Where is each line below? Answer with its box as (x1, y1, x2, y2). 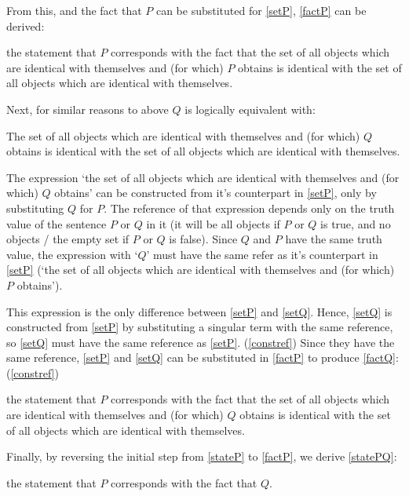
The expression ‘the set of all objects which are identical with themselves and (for (6, 169, 400, 185)
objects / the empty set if (6, 231, 130, 247)
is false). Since (169, 231, 238, 247)
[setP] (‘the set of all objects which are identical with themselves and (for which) (6, 261, 395, 278)
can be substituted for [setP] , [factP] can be (155, 2, 367, 18)
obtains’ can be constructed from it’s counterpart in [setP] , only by (54, 184, 377, 201)
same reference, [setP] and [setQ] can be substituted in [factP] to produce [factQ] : (6, 349, 399, 366)
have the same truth (285, 231, 382, 247)
